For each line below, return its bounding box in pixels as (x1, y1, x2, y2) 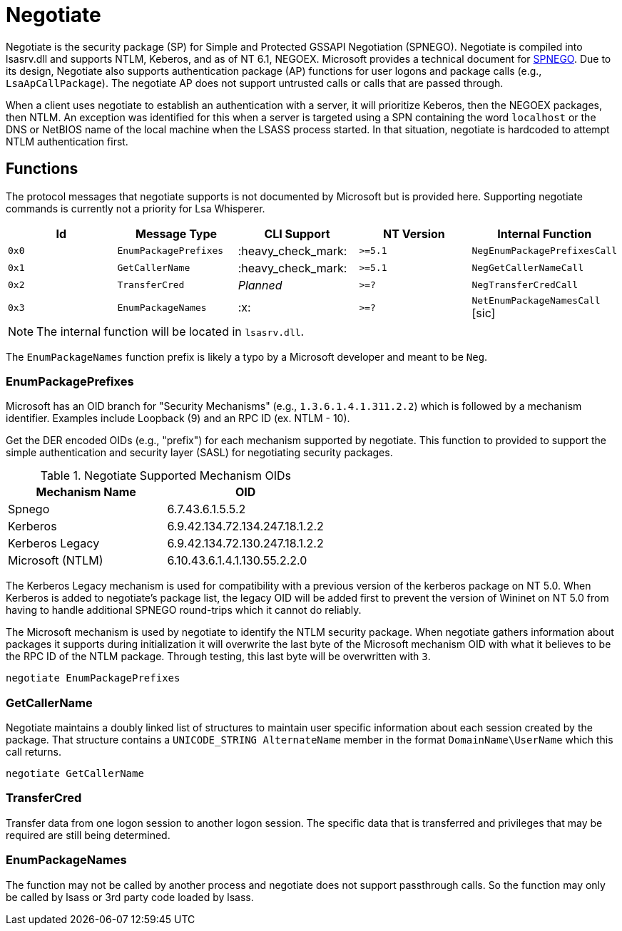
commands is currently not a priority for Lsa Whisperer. (6, 202, 265, 215)
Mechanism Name (36, 485, 136, 500)
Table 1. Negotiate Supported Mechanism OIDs (40, 468, 291, 483)
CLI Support (264, 226, 330, 241)
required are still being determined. (6, 828, 170, 841)
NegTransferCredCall (471, 279, 578, 291)
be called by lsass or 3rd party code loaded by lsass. (6, 890, 254, 903)
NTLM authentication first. (6, 135, 128, 148)
